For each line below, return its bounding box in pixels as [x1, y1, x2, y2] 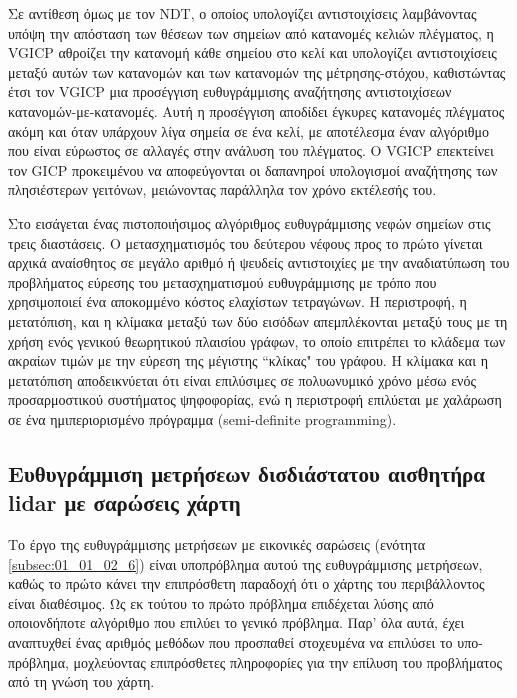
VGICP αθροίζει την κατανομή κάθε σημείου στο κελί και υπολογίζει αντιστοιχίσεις [8, 42, 497, 63]
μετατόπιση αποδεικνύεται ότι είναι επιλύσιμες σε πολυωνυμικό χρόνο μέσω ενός [8, 369, 476, 390]
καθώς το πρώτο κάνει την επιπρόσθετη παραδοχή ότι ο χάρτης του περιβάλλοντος [8, 573, 485, 594]
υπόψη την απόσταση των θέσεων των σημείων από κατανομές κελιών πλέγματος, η [8, 22, 494, 43]
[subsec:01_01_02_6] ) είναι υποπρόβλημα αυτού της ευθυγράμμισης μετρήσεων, [8, 553, 483, 574]
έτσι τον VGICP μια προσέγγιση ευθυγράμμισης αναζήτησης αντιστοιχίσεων [8, 81, 452, 102]
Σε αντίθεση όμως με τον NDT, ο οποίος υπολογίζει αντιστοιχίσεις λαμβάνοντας [8, 3, 477, 23]
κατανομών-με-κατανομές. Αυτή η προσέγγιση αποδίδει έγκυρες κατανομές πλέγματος [8, 100, 505, 121]
